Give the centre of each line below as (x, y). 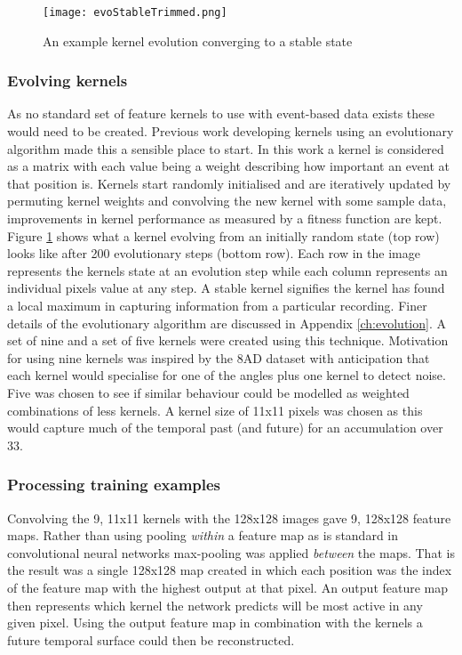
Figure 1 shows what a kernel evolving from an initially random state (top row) (223, 235)
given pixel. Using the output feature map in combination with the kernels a (215, 623)
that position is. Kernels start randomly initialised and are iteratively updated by (229, 183)
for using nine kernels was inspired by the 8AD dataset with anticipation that (219, 357)
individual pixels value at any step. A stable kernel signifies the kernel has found (226, 288)
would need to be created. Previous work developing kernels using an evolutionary (231, 131)
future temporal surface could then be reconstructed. (151, 639)
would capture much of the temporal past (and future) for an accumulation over (225, 428)
